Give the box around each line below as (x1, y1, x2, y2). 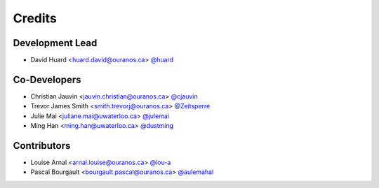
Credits (13, 10, 58, 26)
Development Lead (13, 37, 98, 49)
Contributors (13, 140, 71, 152)
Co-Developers (13, 73, 81, 85)
